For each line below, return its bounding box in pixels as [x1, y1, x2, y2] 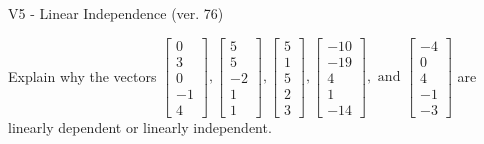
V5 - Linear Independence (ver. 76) [8, 3, 224, 23]
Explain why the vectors [8, 65, 157, 86]
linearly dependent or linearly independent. [8, 116, 272, 137]
